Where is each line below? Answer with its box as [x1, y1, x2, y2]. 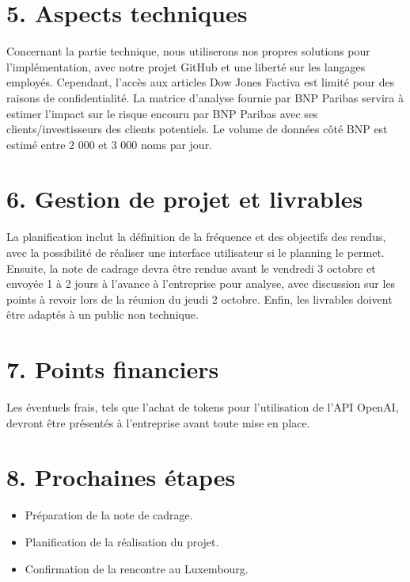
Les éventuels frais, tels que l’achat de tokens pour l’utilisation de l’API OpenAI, [6, 399, 399, 415]
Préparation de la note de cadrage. [25, 507, 193, 523]
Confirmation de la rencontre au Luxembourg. [25, 560, 249, 576]
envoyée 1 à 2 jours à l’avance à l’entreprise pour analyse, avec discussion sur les [6, 275, 396, 292]
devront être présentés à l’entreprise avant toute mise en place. [6, 414, 310, 431]
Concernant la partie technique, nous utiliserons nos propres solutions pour [6, 43, 370, 59]
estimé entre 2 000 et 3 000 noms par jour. [6, 136, 213, 152]
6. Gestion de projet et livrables [6, 182, 363, 215]
